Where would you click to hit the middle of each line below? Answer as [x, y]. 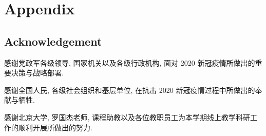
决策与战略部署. [37, 73]
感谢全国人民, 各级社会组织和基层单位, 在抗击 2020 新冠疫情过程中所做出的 [130, 90]
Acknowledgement [53, 41]
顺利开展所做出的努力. [55, 127]
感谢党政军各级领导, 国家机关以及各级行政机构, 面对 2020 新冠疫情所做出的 [130, 62]
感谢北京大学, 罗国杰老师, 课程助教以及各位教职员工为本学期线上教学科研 [127, 117]
